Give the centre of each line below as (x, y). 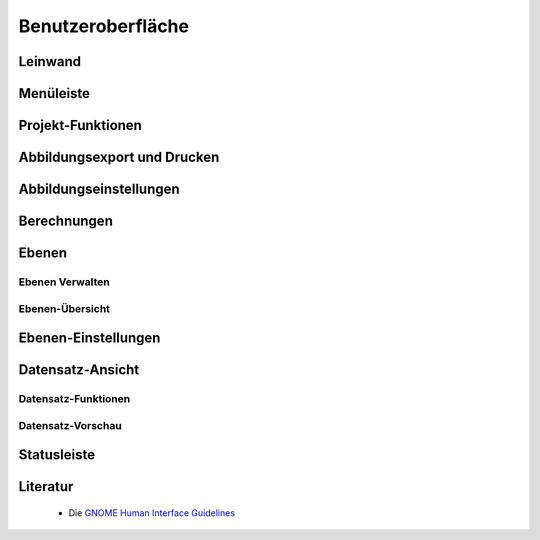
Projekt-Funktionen (80, 125)
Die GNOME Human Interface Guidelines (151, 512)
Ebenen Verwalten (64, 282)
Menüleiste (54, 93)
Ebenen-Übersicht (64, 308)
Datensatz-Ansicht (79, 370)
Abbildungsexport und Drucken (119, 157)
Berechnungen (66, 221)
